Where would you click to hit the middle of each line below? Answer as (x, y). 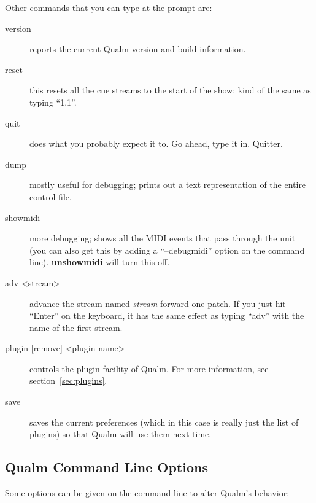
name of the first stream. (76, 327)
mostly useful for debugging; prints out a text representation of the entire (168, 185)
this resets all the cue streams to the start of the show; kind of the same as (170, 90)
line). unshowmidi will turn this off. (100, 262)
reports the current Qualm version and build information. (138, 49)
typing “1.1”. (53, 102)
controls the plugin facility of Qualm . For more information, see (149, 368)
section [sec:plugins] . (68, 380)
